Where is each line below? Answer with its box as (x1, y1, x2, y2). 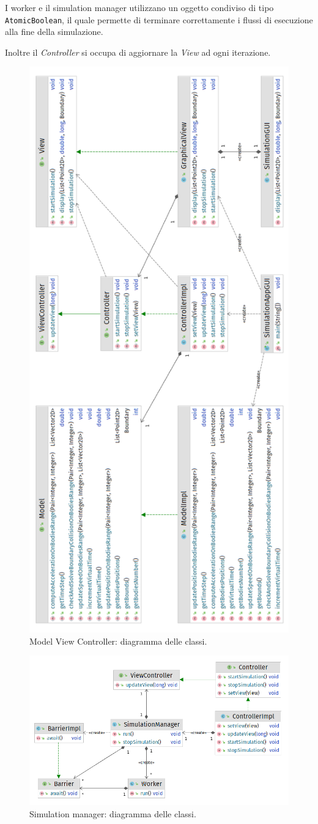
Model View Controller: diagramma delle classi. (29, 634, 207, 647)
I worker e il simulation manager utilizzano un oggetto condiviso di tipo (5, 1, 274, 13)
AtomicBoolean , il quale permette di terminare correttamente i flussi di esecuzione (5, 13, 313, 26)
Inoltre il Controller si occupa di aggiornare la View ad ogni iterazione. (5, 45, 271, 58)
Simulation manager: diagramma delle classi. (29, 807, 196, 820)
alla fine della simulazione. (5, 25, 103, 38)
